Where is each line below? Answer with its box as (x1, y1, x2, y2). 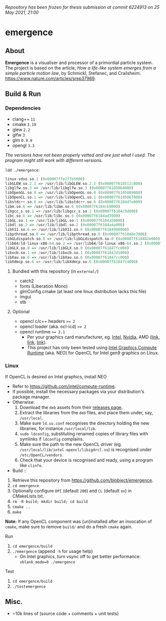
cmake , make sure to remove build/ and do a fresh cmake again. (5, 523, 133, 530)
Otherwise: (12, 399, 35, 405)
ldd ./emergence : (5, 167, 40, 173)
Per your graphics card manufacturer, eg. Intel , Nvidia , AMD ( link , (27, 334, 160, 340)
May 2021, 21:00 (5, 9, 39, 15)
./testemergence (12, 584, 46, 589)
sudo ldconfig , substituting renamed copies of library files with (19, 431, 148, 436)
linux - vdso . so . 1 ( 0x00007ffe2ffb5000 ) (5, 176, 85, 182)
